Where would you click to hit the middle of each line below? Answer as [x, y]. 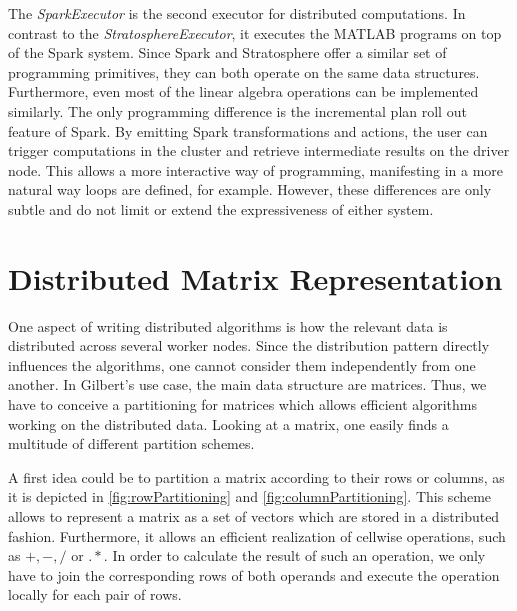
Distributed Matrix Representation [255, 277]
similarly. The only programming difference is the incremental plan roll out [237, 110]
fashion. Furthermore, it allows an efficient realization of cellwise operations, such [257, 535]
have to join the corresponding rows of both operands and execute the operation [254, 574]
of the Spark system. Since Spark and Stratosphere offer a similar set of [227, 52]
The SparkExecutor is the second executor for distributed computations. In [237, 13]
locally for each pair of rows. [95, 594]
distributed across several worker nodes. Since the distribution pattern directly [249, 345]
